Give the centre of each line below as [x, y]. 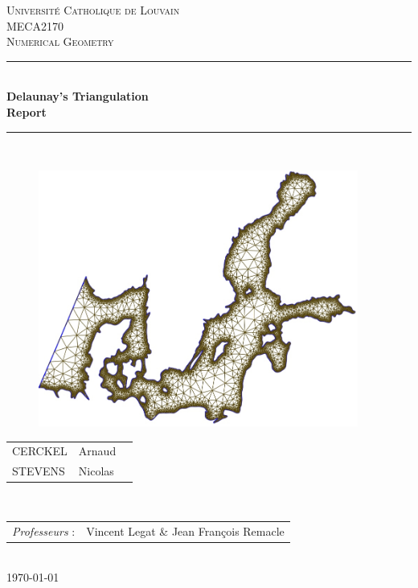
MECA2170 [35, 25]
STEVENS [39, 471]
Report [27, 111]
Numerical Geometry [60, 41]
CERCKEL [40, 451]
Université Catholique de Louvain [93, 10]
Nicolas [96, 471]
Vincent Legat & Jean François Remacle [185, 530]
